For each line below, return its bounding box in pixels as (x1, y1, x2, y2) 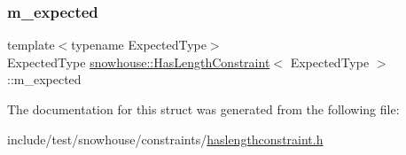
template (7, 35, 55, 54)
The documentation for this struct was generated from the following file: (7, 100, 400, 118)
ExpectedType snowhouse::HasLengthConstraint (7, 52, 270, 71)
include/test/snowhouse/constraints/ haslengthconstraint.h (7, 129, 324, 148)
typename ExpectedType (71, 35, 207, 54)
